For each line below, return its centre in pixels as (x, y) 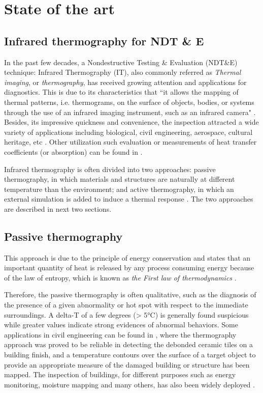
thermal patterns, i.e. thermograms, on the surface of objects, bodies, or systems (129, 102)
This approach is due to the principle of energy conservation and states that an (127, 257)
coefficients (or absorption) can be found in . (73, 151)
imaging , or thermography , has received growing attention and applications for (125, 82)
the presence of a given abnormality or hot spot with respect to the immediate (126, 305)
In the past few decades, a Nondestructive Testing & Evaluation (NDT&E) (121, 62)
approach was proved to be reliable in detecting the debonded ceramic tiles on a (128, 344)
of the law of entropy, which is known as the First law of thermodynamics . (120, 277)
